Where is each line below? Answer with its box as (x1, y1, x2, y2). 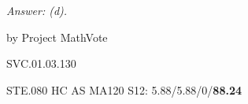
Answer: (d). (6, 2, 68, 18)
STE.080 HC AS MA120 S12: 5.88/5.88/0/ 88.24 (6, 81, 242, 98)
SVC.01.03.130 (6, 55, 76, 72)
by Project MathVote (6, 28, 108, 45)
